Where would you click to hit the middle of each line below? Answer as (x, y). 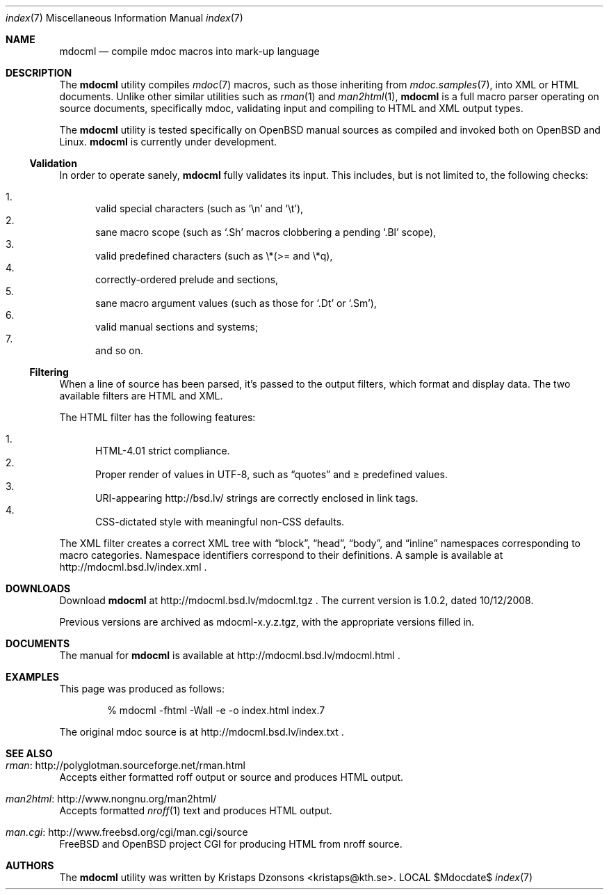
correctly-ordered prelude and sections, (187, 279)
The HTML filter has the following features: (157, 417)
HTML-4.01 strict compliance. (163, 451)
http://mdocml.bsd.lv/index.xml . (133, 567)
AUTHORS (30, 865)
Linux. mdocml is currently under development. (168, 142)
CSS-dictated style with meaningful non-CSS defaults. (220, 522)
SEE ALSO (29, 753)
